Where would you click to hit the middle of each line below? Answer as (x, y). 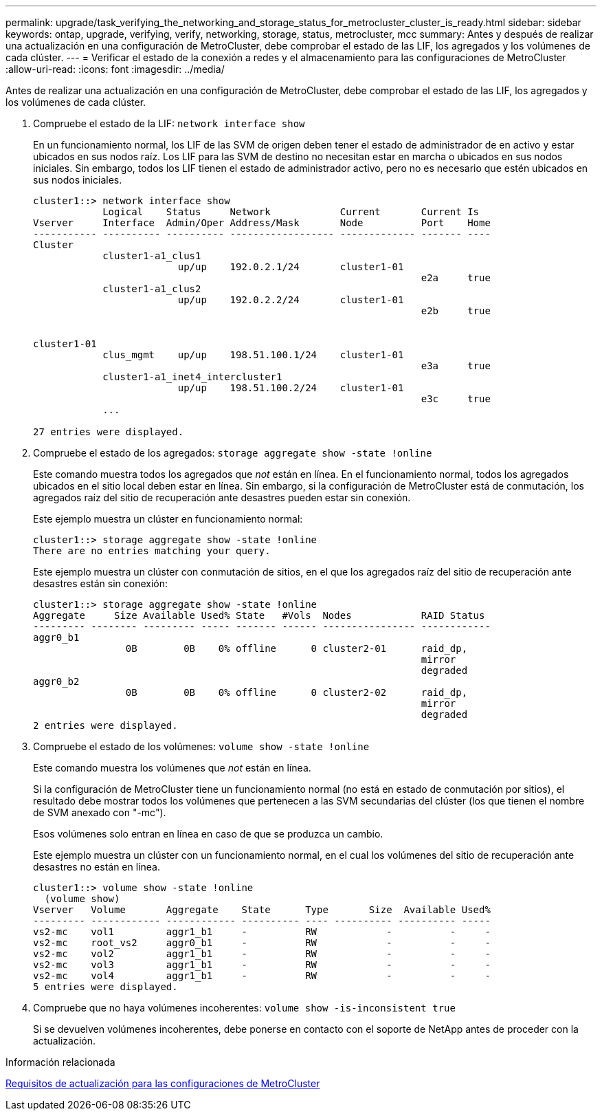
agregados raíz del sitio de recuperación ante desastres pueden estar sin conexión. (222, 497)
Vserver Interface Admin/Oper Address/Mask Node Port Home (262, 223)
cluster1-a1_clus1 (152, 256)
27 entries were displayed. (109, 432)
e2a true (456, 278)
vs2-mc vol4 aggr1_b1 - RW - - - (262, 976)
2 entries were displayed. (105, 725)
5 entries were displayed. (105, 987)
